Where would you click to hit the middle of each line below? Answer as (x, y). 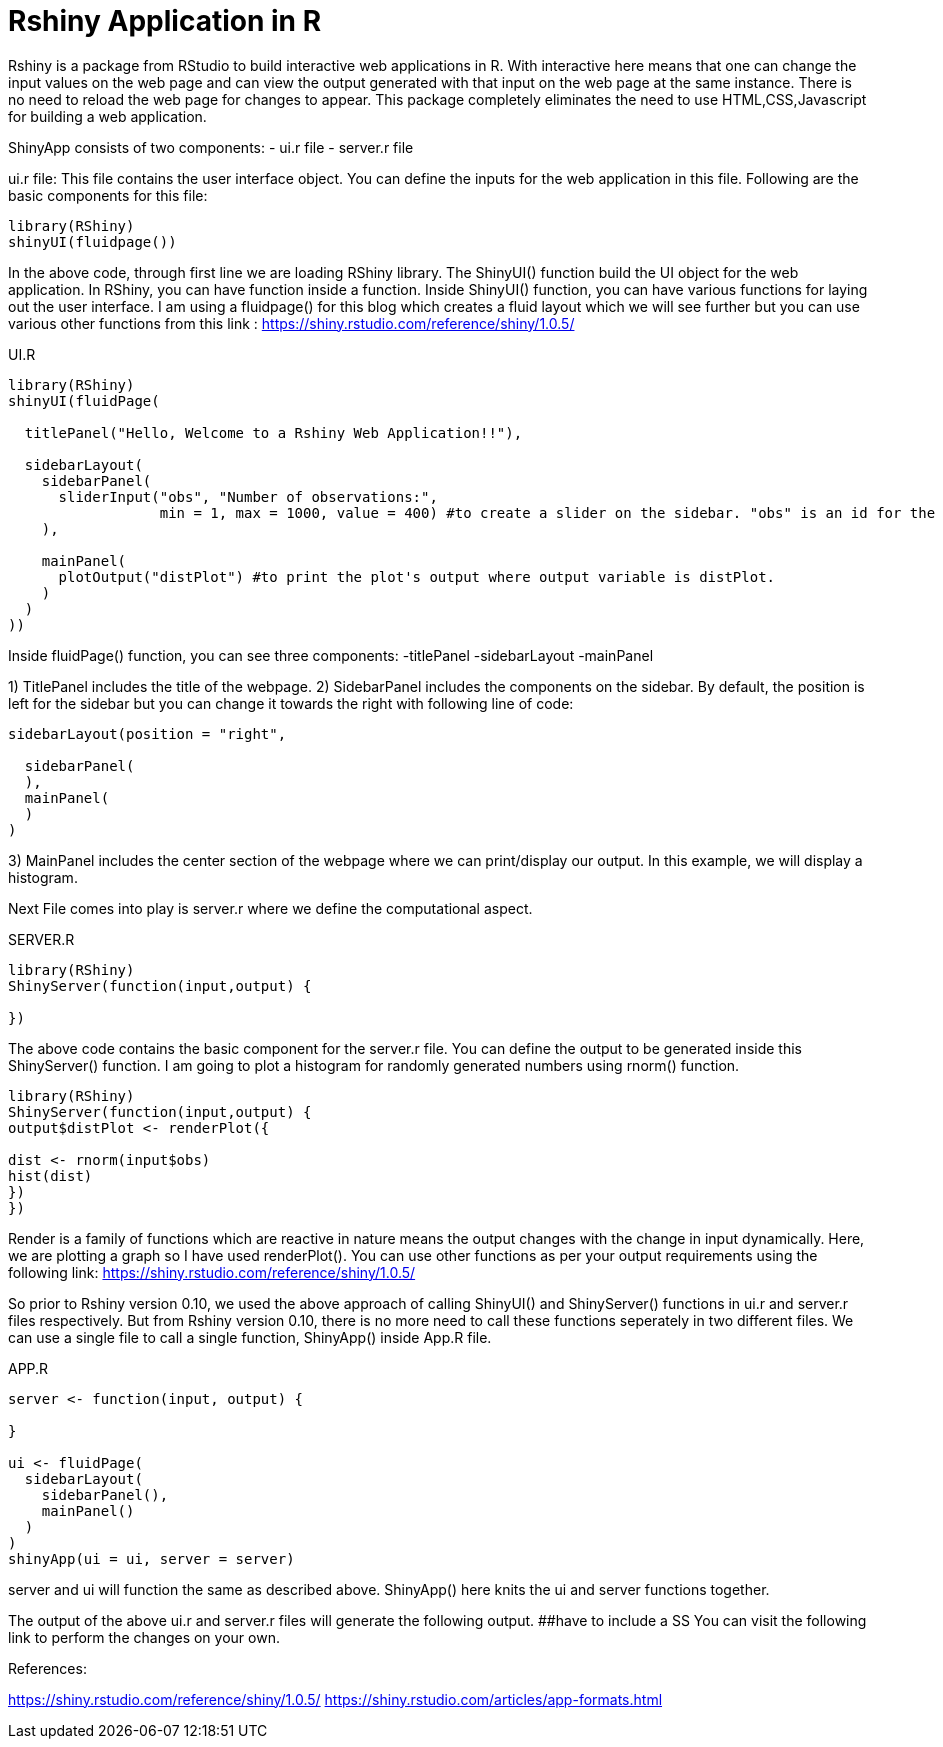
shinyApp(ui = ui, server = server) (151, 1558)
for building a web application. (107, 116)
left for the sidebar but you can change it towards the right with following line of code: (291, 703)
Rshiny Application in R (165, 21)
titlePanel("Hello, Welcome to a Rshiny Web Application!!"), (273, 432)
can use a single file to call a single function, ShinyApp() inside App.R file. (250, 1337)
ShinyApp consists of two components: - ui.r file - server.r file (211, 147)
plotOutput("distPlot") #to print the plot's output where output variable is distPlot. (417, 576)
